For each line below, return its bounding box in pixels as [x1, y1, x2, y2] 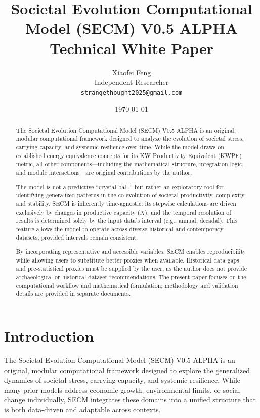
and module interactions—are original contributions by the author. [16, 168, 192, 177]
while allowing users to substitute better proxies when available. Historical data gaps [16, 255, 239, 264]
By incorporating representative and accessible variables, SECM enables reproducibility [16, 247, 246, 256]
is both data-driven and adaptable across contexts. [4, 404, 161, 414]
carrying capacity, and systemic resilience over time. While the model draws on [16, 143, 224, 151]
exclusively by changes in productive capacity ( [16, 207, 140, 216]
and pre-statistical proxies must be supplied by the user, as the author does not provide [16, 264, 247, 273]
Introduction [4, 325, 94, 346]
